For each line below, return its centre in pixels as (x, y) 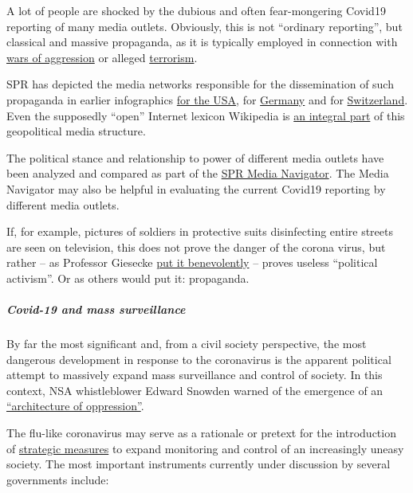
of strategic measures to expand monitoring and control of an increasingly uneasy (205, 448)
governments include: (58, 479)
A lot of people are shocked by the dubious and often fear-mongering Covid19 (196, 10)
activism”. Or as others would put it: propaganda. (128, 278)
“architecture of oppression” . (75, 406)
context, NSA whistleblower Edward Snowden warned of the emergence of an (195, 390)
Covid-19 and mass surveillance (96, 309)
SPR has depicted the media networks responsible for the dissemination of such (200, 84)
